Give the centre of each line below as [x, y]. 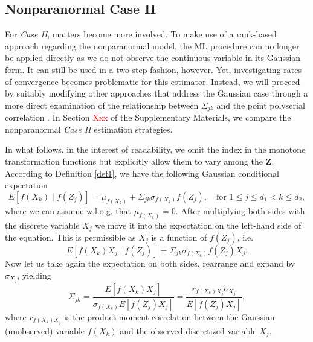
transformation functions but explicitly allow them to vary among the [134, 161]
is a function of [179, 237]
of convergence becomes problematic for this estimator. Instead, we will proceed [153, 81]
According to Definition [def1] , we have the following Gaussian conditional [142, 173]
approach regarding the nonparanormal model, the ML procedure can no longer [152, 46]
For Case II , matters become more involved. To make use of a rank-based [141, 34]
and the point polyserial [261, 105]
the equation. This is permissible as [70, 237]
